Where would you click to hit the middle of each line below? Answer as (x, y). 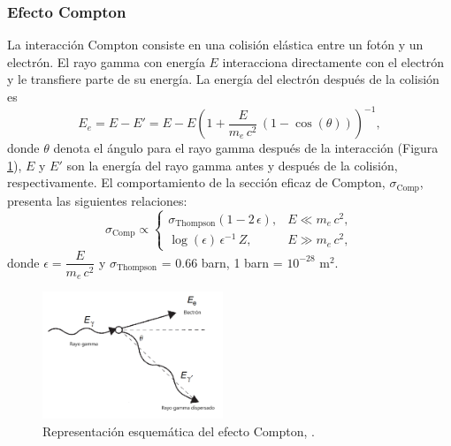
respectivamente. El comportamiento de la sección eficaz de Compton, (196, 182)
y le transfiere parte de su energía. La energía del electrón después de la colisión (223, 79)
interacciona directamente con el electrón (333, 61)
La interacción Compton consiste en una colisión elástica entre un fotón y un (215, 45)
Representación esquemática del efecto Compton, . (179, 431)
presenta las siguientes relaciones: (97, 200)
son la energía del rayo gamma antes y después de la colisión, (232, 165)
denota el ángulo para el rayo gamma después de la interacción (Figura (246, 148)
